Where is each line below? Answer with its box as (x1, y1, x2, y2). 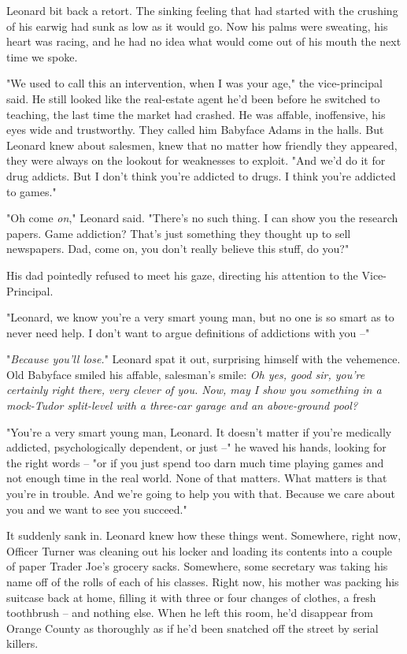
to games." (6, 183, 57, 199)
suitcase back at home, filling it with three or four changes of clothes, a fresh (6, 589, 376, 605)
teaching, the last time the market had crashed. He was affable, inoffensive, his (6, 106, 386, 122)
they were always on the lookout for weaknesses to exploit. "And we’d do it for (6, 152, 386, 169)
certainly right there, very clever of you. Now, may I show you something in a (6, 381, 382, 398)
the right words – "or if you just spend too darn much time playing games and (6, 454, 384, 470)
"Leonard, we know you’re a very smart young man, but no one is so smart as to (6, 309, 394, 325)
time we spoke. (6, 48, 78, 65)
